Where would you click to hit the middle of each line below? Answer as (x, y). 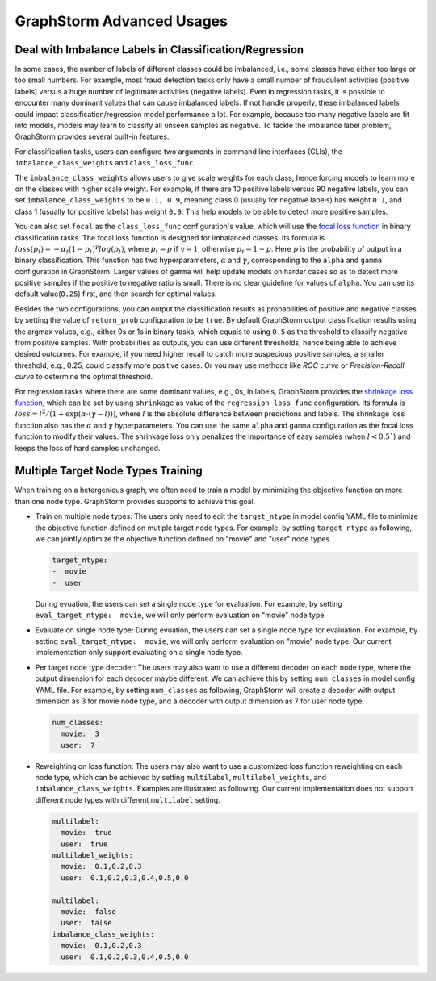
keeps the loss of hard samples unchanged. (88, 448)
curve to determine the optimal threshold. (84, 377)
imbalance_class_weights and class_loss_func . (105, 163)
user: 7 (78, 745)
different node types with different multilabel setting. (128, 799)
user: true (84, 844)
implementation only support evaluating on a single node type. (139, 653)
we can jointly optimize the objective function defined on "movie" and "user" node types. (183, 539)
